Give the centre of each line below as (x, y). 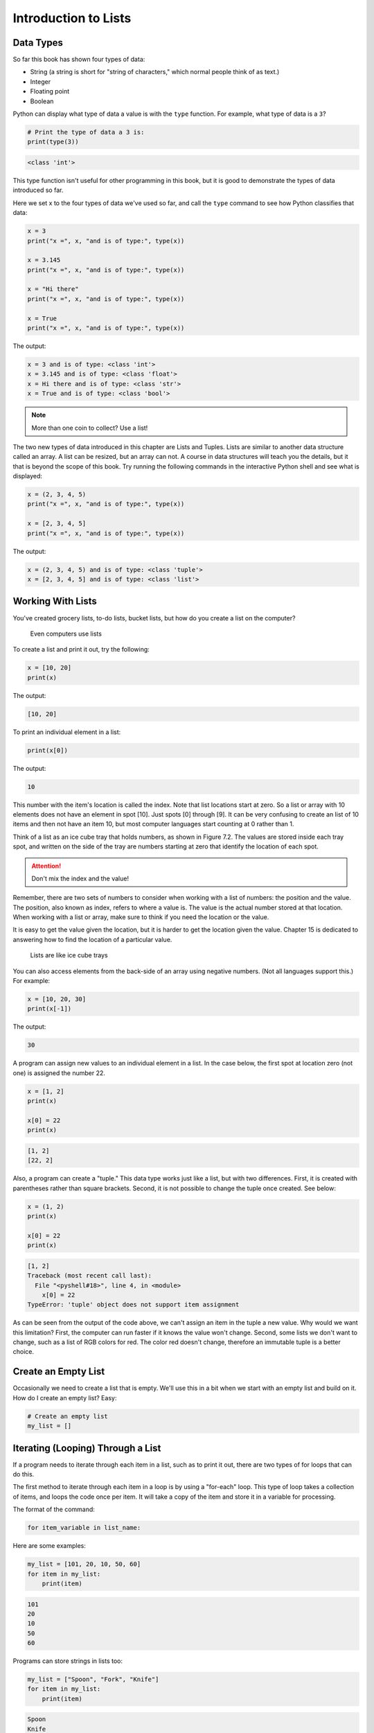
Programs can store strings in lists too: (68, 1661)
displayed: (28, 476)
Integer (41, 81)
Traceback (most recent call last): (90, 1276)
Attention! (46, 866)
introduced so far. (38, 190)
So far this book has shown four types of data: (79, 60)
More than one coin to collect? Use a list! (90, 428)
